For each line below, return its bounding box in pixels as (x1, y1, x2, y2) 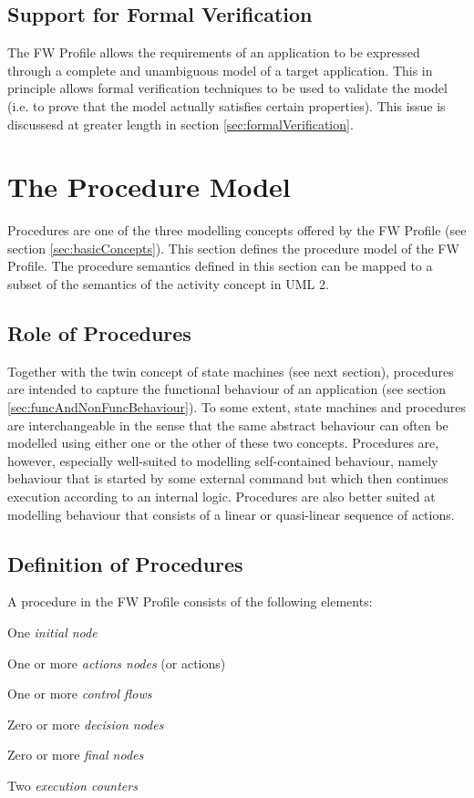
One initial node (7, 623, 98, 642)
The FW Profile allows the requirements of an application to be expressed (7, 43, 420, 62)
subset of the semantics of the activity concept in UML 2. (7, 275, 329, 294)
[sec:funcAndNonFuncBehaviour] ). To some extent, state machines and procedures (7, 398, 466, 417)
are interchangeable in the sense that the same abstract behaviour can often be (7, 415, 448, 434)
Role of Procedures (7, 319, 191, 347)
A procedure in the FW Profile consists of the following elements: (7, 592, 373, 611)
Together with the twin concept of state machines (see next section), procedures (7, 361, 454, 380)
